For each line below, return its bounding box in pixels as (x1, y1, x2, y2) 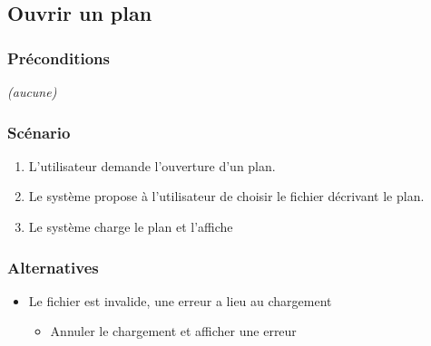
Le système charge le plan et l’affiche (28, 217, 233, 235)
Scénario (7, 120, 71, 143)
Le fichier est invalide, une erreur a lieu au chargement (28, 291, 332, 310)
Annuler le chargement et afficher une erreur (50, 322, 297, 341)
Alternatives (7, 255, 99, 278)
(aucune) (7, 82, 57, 101)
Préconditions (7, 46, 110, 69)
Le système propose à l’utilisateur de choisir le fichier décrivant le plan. (28, 187, 425, 206)
